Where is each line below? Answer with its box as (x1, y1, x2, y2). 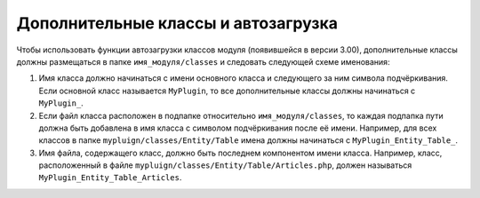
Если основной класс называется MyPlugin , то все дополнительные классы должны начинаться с (38, 85, 416, 96)
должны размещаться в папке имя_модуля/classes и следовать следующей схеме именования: (16, 56, 390, 67)
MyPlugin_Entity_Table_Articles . (38, 172, 182, 183)
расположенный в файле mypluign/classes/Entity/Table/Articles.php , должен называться (38, 160, 412, 170)
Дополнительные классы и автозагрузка (16, 13, 338, 33)
